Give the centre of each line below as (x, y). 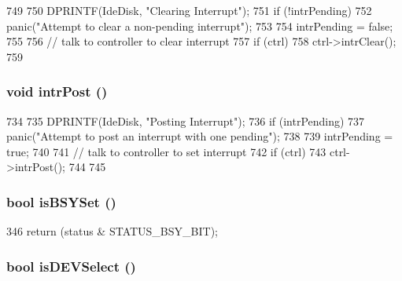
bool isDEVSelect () (71, 266)
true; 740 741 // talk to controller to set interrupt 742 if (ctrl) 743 (166, 151)
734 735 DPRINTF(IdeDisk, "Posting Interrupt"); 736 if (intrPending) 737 (186, 120)
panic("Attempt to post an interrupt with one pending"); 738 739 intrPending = (200, 136)
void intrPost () (57, 91)
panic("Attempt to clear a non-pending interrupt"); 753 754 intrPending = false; (200, 26)
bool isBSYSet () (61, 201)
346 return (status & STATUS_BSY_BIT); (112, 231)
